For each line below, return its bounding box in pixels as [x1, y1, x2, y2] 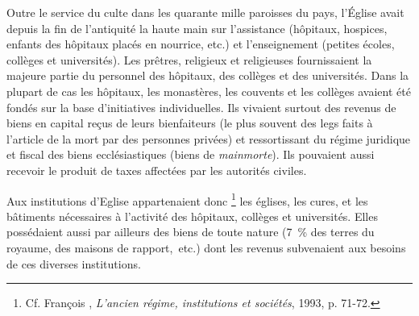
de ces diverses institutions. [6, 255, 141, 272]
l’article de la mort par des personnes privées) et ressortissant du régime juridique [6, 130, 411, 147]
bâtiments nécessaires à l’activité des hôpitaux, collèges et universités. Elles [6, 207, 378, 224]
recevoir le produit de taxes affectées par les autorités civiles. [6, 161, 307, 178]
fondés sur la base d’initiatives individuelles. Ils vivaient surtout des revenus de [6, 98, 396, 115]
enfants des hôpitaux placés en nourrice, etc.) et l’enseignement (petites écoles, [6, 35, 395, 52]
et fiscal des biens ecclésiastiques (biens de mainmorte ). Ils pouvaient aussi [6, 146, 375, 163]
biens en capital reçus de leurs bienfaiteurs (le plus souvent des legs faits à [6, 114, 373, 131]
